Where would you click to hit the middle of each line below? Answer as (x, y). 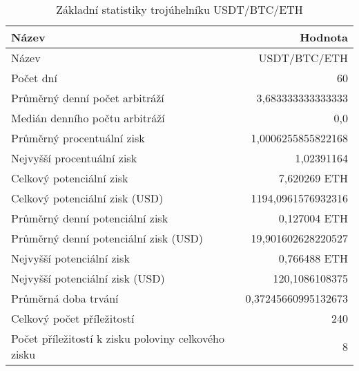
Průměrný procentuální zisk (78, 138)
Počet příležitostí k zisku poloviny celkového (118, 338)
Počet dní (34, 78)
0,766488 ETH (313, 258)
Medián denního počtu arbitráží (88, 118)
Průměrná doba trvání (65, 298)
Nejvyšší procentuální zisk (74, 158)
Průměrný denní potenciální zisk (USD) (107, 238)
